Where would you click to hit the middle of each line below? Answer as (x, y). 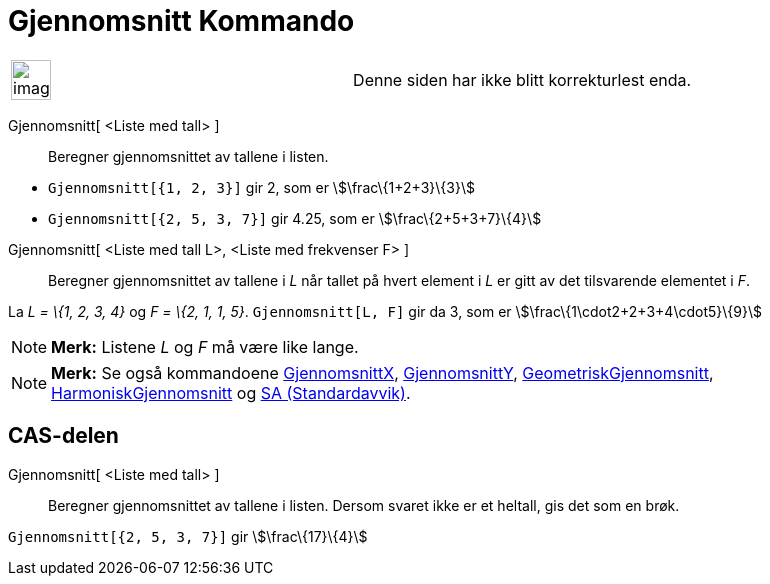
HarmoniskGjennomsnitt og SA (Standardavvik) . (231, 392)
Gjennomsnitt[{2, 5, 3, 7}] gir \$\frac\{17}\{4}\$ (188, 536)
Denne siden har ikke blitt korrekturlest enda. (522, 79)
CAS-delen (63, 436)
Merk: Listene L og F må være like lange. (205, 346)
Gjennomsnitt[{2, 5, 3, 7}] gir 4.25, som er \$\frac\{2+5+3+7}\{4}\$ (295, 218)
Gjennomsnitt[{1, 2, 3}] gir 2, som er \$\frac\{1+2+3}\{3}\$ (261, 187)
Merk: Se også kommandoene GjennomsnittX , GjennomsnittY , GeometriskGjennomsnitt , (382, 372)
